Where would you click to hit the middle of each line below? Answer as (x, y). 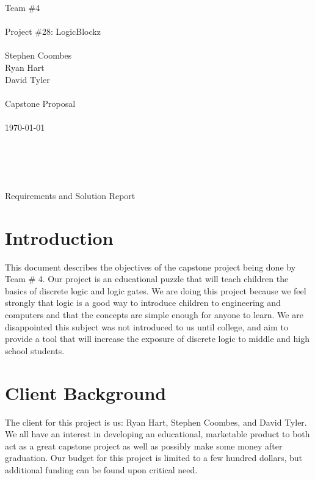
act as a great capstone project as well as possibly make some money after (144, 445)
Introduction (59, 237)
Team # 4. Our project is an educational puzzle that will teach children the (147, 279)
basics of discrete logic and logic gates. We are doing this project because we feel (156, 290)
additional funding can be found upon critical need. (101, 469)
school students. (35, 350)
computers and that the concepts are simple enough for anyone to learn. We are (154, 315)
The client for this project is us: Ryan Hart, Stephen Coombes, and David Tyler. (156, 422)
